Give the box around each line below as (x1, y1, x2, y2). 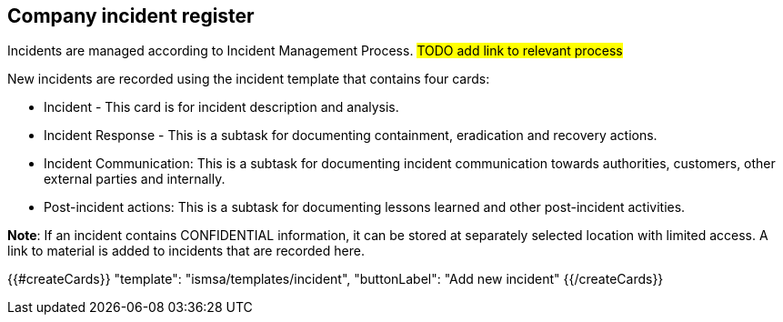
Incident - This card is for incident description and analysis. (44, 99, 399, 116)
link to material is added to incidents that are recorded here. (7, 243, 365, 259)
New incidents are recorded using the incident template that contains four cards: (7, 71, 490, 87)
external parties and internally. (44, 171, 226, 187)
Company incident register (7, 5, 255, 27)
